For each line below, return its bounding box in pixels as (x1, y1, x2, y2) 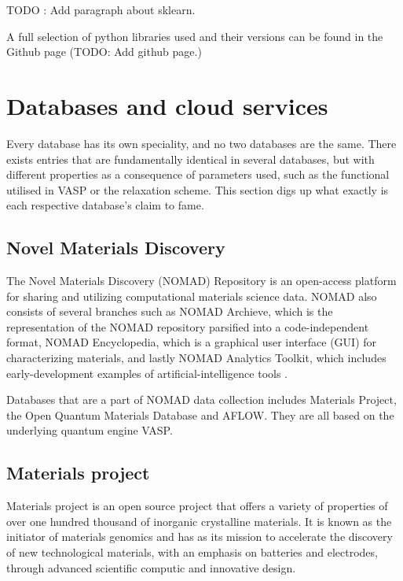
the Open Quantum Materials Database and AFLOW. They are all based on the (6, 406, 394, 423)
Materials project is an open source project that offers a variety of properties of (6, 498, 388, 514)
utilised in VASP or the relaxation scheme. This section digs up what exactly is (6, 181, 389, 198)
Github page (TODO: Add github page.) (6, 43, 202, 60)
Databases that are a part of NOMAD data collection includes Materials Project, (6, 391, 397, 408)
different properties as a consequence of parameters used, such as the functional (6, 166, 390, 183)
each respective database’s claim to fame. (6, 197, 204, 213)
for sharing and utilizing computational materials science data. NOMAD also (6, 287, 377, 304)
